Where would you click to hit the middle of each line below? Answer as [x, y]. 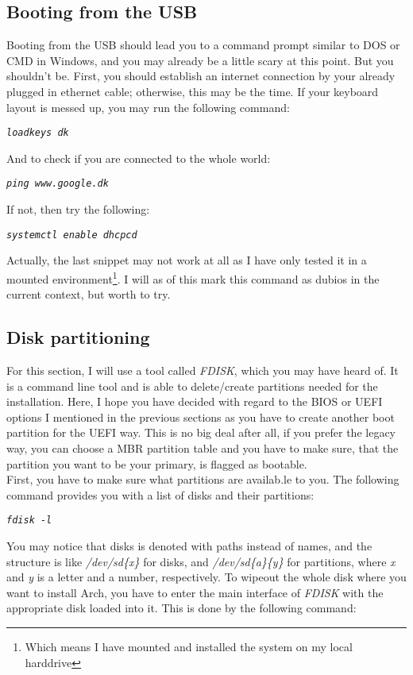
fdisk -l [29, 521]
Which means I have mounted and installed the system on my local [189, 646]
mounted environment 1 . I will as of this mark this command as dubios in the [193, 277]
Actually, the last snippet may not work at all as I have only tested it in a [187, 260]
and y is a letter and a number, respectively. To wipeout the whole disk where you [206, 577]
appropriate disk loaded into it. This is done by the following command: [181, 608]
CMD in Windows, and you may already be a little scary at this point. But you [200, 60]
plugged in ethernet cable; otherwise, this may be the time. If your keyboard [193, 91]
